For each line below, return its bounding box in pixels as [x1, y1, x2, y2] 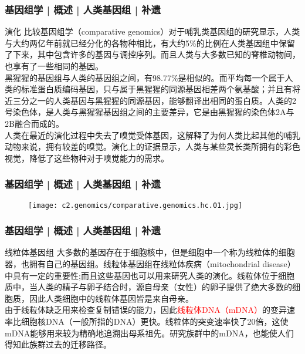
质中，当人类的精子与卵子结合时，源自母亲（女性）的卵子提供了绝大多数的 [5, 281, 292, 293]
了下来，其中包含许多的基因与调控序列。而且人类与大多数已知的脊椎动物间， [5, 48, 300, 60]
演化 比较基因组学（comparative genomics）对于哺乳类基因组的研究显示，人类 [5, 25, 300, 38]
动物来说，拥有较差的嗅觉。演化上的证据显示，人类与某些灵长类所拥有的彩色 [5, 140, 300, 153]
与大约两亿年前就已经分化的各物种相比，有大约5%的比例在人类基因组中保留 [5, 36, 295, 49]
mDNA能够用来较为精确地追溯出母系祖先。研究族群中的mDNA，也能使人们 [5, 326, 294, 339]
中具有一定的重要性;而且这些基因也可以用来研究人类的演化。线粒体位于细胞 [5, 269, 294, 281]
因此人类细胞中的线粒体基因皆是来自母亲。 [29, 292, 194, 304]
